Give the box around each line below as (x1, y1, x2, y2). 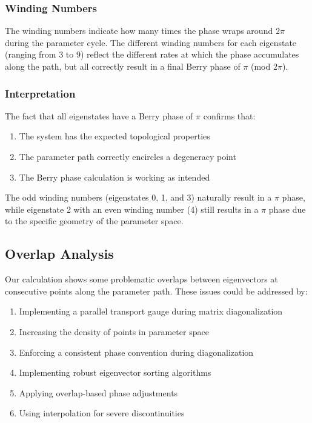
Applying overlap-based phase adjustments (19, 386, 178, 399)
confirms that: (203, 109, 256, 122)
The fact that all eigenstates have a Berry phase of (5, 109, 193, 122)
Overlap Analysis (5, 244, 114, 263)
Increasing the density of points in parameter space (19, 325, 209, 338)
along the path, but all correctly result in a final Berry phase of (5, 60, 241, 72)
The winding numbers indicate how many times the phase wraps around (5, 24, 273, 37)
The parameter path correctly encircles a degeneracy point (19, 150, 236, 162)
